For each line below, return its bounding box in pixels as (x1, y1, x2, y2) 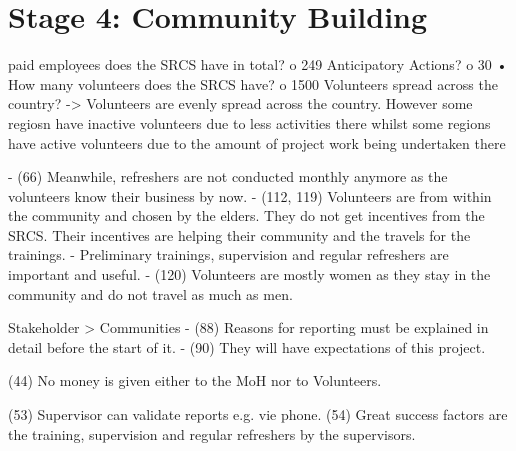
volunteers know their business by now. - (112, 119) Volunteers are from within (8, 185, 492, 206)
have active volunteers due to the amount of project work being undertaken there (8, 132, 506, 153)
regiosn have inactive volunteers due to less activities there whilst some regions (8, 112, 491, 133)
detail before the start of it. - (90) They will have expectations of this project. (8, 336, 486, 357)
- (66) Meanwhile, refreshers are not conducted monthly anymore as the (8, 166, 448, 187)
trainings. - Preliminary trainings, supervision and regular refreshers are (8, 244, 449, 265)
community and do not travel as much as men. (8, 283, 293, 304)
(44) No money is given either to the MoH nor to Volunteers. (8, 370, 382, 391)
